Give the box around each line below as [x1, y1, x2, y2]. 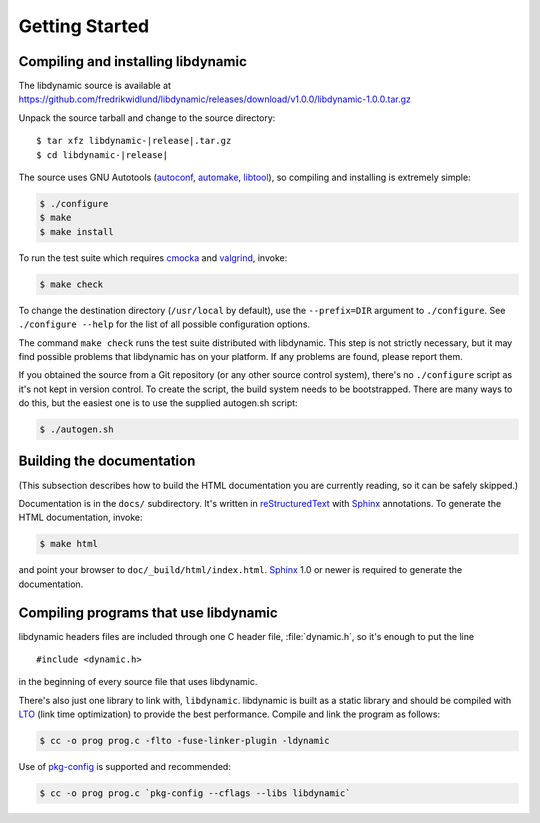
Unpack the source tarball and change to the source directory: [18, 111, 276, 124]
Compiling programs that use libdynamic [18, 604, 279, 621]
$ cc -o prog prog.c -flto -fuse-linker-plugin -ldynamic [39, 735, 330, 747]
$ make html [39, 538, 99, 550]
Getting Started [18, 15, 150, 37]
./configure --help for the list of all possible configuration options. [18, 318, 310, 330]
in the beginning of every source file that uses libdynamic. [18, 676, 258, 688]
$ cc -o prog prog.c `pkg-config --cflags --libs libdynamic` [39, 788, 351, 799]
